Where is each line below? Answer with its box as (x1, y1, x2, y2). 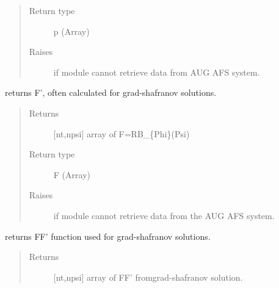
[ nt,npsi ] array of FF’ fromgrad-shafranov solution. (53, 270, 243, 283)
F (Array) (53, 168, 90, 181)
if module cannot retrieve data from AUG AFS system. (53, 65, 260, 78)
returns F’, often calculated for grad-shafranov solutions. (5, 86, 217, 99)
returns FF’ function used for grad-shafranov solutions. (5, 229, 211, 242)
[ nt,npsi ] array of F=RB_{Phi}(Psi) (53, 127, 190, 140)
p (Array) (53, 24, 90, 37)
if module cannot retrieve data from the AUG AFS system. (53, 209, 275, 221)
